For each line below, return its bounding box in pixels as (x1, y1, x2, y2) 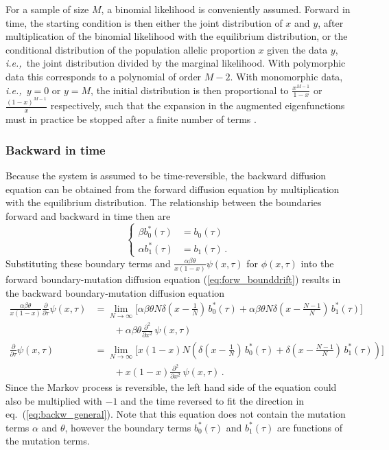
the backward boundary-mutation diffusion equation (5, 285, 225, 300)
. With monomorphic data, (230, 69, 343, 83)
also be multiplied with (5, 393, 102, 407)
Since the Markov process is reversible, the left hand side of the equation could (5, 379, 337, 394)
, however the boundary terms (64, 420, 191, 434)
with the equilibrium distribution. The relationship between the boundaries (5, 195, 322, 210)
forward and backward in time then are (5, 208, 171, 223)
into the (300, 256, 334, 270)
